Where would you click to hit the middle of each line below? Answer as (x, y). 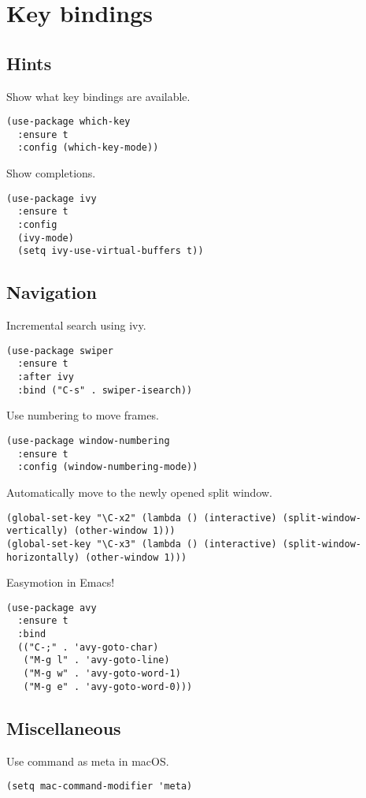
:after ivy (46, 377)
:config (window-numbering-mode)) (108, 467)
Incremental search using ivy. (76, 325)
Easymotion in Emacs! (61, 582)
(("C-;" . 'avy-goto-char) (88, 647)
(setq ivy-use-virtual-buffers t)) (111, 251)
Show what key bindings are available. (98, 96)
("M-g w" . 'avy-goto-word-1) (102, 674)
